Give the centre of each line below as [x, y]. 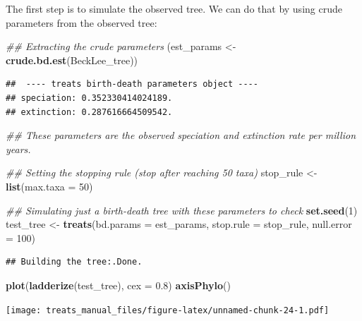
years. [18, 149]
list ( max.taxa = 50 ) [49, 186]
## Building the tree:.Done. [74, 262]
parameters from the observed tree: [82, 22]
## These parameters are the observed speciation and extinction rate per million [181, 135]
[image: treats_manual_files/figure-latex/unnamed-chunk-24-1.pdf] [168, 310]
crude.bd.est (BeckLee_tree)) [72, 60]
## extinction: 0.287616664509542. [89, 112]
